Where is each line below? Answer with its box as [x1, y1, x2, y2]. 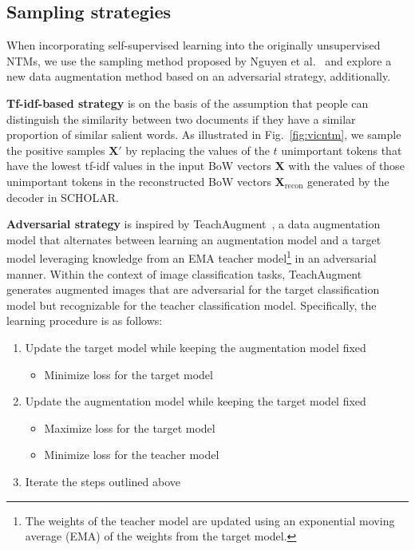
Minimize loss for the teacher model [44, 446, 219, 463]
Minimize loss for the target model [44, 366, 213, 382]
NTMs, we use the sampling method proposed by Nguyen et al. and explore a [6, 52, 392, 69]
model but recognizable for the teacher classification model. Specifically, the [6, 296, 377, 313]
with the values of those [288, 157, 405, 174]
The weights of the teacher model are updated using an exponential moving [25, 512, 395, 528]
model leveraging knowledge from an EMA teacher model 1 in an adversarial [6, 247, 377, 266]
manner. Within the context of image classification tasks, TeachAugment [6, 265, 362, 282]
